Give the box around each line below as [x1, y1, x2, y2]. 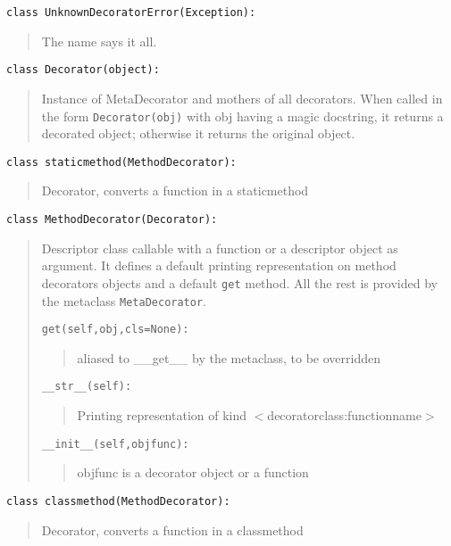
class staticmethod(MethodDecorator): [6, 155, 237, 169]
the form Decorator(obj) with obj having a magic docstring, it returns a [41, 106, 444, 125]
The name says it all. [41, 31, 157, 50]
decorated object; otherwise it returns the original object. [41, 124, 355, 143]
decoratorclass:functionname [267, 406, 422, 425]
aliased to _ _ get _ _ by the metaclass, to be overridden [77, 348, 380, 367]
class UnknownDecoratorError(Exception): [6, 6, 256, 19]
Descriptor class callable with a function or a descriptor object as [41, 238, 398, 257]
